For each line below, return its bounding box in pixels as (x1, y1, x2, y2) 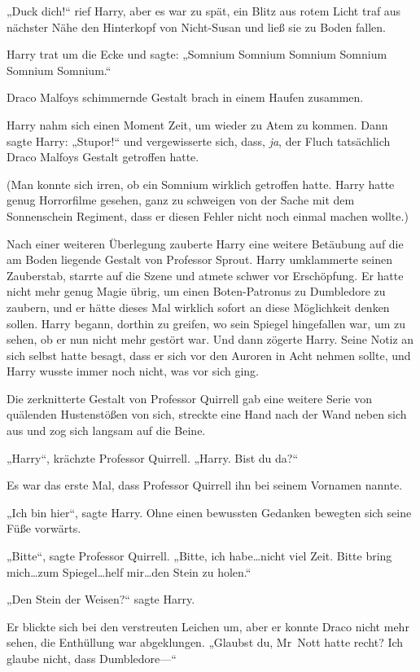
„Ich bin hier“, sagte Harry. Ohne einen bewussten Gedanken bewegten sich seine (7, 503, 412, 520)
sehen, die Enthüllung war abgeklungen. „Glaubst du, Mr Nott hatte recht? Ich (7, 634, 404, 651)
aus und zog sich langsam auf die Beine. (7, 422, 206, 439)
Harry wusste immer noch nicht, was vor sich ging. (7, 362, 259, 380)
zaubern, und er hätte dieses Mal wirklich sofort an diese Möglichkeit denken (7, 298, 390, 315)
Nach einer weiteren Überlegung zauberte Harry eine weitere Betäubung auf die (7, 235, 404, 252)
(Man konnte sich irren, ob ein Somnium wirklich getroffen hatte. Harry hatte (7, 175, 395, 192)
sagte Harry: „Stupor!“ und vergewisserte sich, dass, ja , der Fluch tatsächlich (7, 132, 391, 149)
